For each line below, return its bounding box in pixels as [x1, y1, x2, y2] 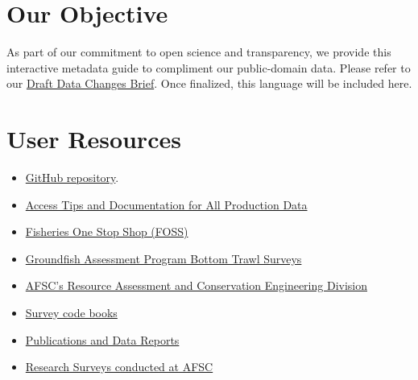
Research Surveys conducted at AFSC [25, 358, 213, 375]
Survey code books [25, 304, 118, 320]
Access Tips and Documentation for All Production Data [25, 196, 308, 213]
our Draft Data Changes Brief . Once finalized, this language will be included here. [6, 75, 412, 92]
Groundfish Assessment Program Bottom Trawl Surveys [25, 250, 302, 266]
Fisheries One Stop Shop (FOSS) [25, 223, 188, 240]
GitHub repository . [25, 169, 119, 186]
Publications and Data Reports [25, 331, 180, 348]
